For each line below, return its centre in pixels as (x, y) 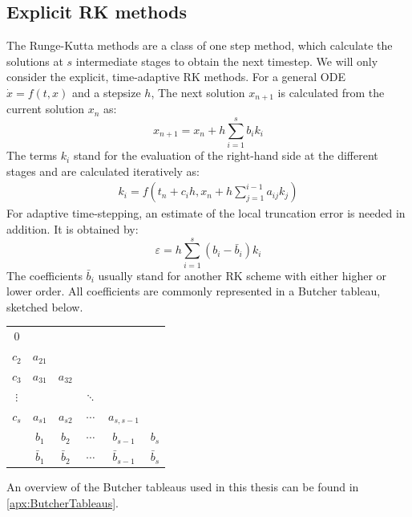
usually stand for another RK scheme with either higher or (242, 275)
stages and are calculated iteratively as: (103, 171)
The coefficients (44, 275)
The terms (32, 155)
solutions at (35, 61)
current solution (46, 109)
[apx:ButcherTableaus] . (63, 502)
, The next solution (198, 92)
